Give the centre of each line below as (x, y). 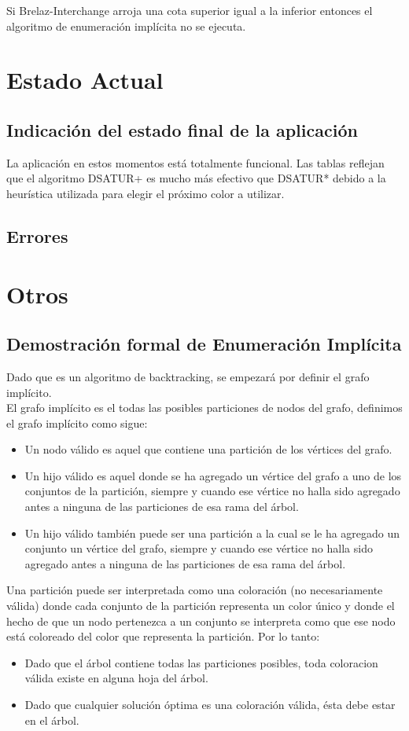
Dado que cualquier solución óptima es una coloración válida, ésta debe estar (210, 704)
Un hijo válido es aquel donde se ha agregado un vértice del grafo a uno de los (213, 475)
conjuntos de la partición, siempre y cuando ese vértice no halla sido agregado (212, 491)
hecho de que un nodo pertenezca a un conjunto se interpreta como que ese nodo (201, 621)
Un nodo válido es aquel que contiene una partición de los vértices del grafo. (208, 449)
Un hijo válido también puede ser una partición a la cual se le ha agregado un (212, 533)
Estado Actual (85, 80)
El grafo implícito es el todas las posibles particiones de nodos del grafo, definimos (204, 408)
